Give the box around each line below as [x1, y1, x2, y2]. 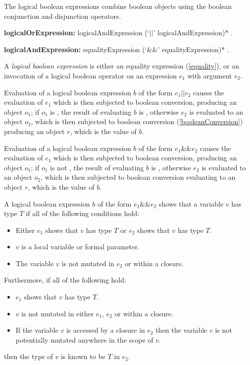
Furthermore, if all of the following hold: [4, 275, 126, 285]
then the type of [4, 351, 53, 362]
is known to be [60, 351, 105, 362]
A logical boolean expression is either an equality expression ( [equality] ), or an [4, 61, 239, 71]
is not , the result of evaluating [50, 162, 144, 172]
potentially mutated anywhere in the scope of [15, 334, 153, 345]
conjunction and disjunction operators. [4, 10, 121, 21]
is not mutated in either [21, 308, 94, 318]
